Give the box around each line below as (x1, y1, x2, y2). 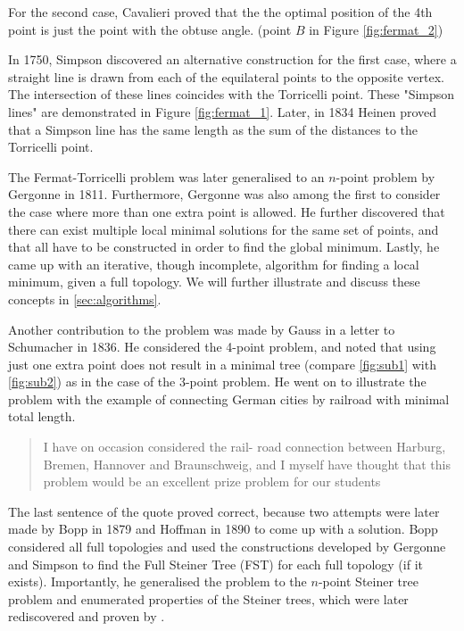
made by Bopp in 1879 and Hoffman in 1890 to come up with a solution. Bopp (8, 519, 438, 538)
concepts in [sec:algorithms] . (8, 289, 162, 308)
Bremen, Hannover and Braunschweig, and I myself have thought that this (43, 454, 451, 473)
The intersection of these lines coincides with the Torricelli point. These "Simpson (8, 85, 455, 104)
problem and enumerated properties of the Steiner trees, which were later (8, 589, 409, 608)
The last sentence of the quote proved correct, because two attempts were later (8, 502, 440, 520)
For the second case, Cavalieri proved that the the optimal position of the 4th (8, 3, 433, 21)
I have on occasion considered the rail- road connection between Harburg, (43, 437, 446, 456)
